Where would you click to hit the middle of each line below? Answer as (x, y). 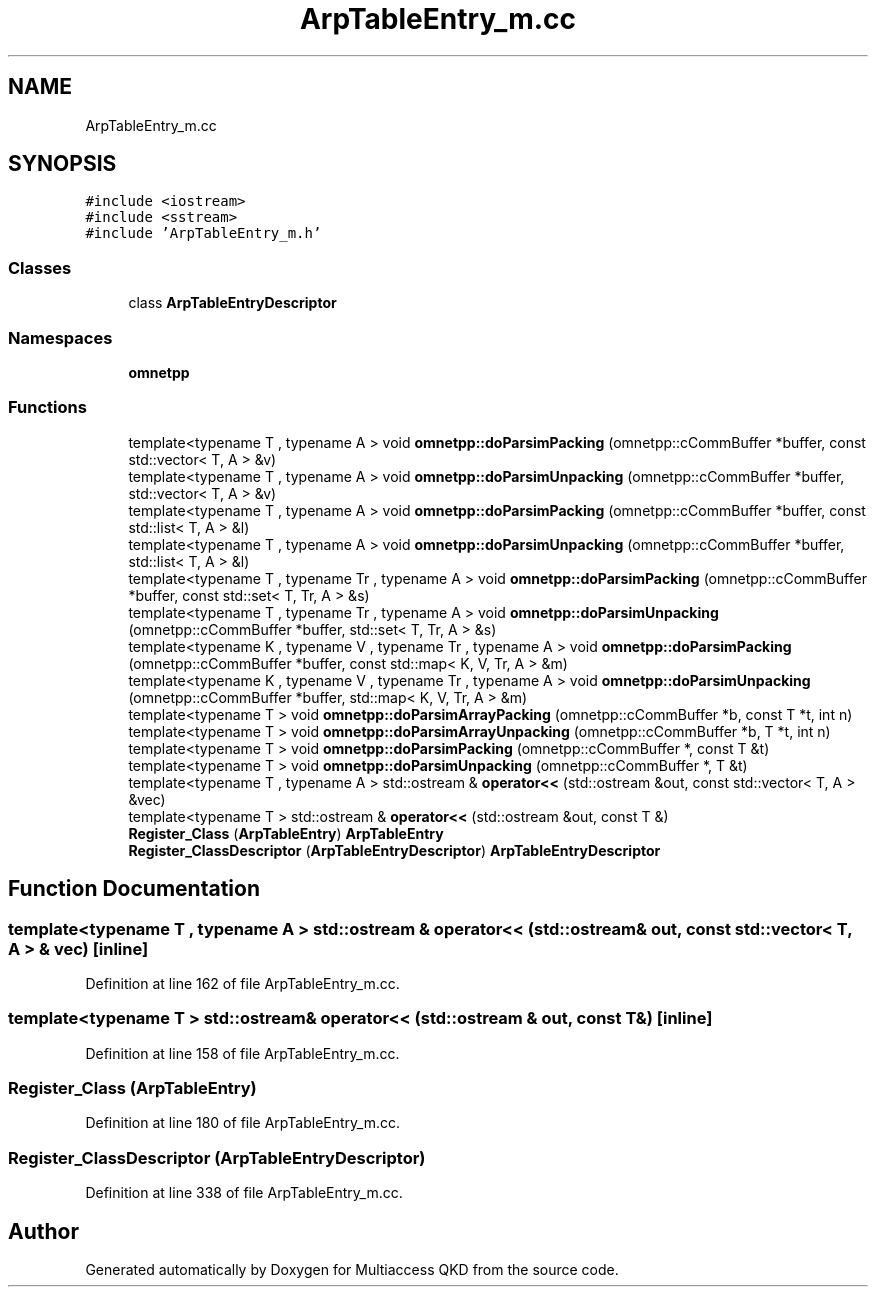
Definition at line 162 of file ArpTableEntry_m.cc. (242, 983)
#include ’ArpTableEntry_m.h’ (203, 233)
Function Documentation (134, 889)
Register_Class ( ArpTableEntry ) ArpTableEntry (286, 833)
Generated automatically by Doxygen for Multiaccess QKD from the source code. (352, 1269)
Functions (47, 407)
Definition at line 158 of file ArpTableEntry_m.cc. (242, 1053)
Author (43, 1231)
